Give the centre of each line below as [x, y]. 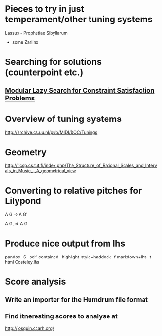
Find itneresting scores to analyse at [62, 316]
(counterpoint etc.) [44, 72]
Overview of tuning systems [63, 119]
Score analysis [36, 282]
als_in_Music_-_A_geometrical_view [41, 171]
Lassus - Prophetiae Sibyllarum [36, 33]
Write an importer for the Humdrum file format [77, 300]
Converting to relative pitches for [73, 190]
